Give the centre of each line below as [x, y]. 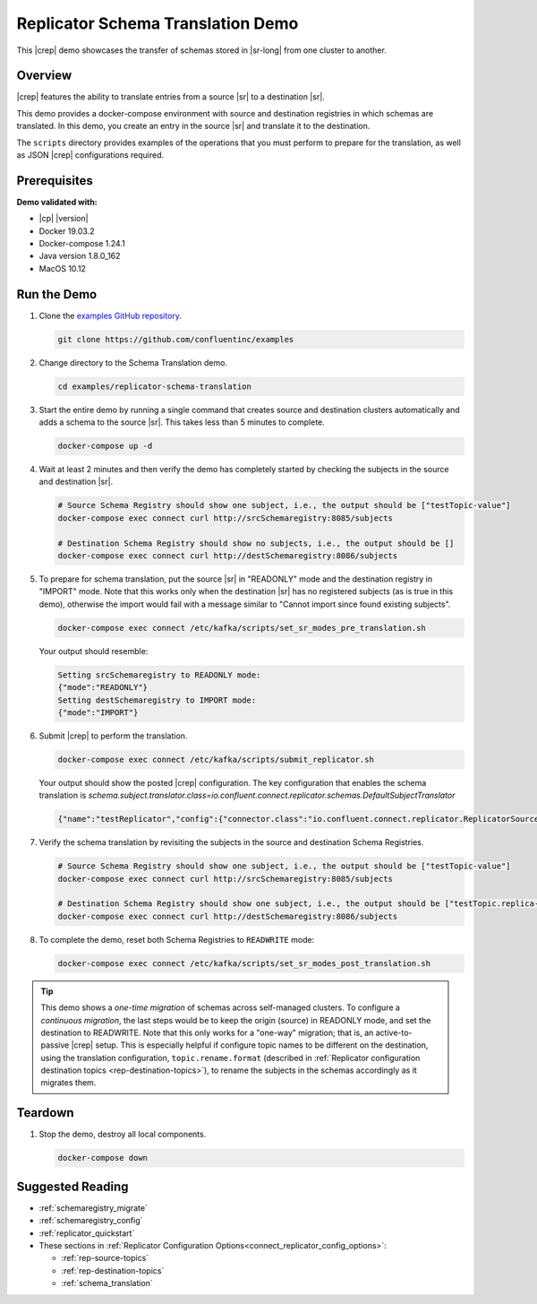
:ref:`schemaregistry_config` [91, 1221]
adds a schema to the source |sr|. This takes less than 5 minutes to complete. [182, 422]
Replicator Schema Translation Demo [158, 23]
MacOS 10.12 [63, 268]
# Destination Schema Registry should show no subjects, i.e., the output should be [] [256, 543]
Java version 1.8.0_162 [80, 256]
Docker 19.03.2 [67, 231]
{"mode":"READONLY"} [102, 687]
